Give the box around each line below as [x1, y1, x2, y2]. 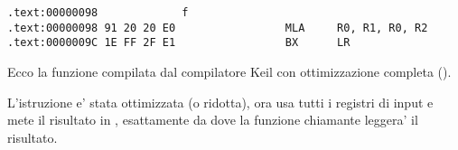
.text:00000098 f [7, 6, 189, 19]
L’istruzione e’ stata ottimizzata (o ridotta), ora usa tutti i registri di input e [7, 92, 434, 111]
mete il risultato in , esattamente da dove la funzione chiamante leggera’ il [7, 110, 418, 129]
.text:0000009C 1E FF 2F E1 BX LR [7, 36, 351, 50]
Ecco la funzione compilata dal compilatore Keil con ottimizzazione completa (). [7, 61, 452, 80]
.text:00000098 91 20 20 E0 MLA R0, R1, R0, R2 [7, 21, 428, 34]
